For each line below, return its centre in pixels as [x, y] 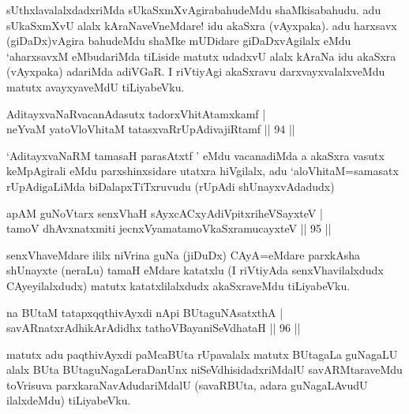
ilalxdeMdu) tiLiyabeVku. [69, 400]
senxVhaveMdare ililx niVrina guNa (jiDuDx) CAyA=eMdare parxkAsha [183, 254]
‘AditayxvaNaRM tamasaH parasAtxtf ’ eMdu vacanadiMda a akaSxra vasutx [195, 155]
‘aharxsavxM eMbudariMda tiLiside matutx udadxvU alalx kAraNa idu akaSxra [201, 56]
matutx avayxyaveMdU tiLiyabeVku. [96, 86]
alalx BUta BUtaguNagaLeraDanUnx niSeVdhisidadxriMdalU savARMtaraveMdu [204, 369]
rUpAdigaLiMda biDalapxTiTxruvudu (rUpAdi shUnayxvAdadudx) [171, 186]
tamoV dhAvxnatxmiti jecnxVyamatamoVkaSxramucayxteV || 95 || [169, 228]
